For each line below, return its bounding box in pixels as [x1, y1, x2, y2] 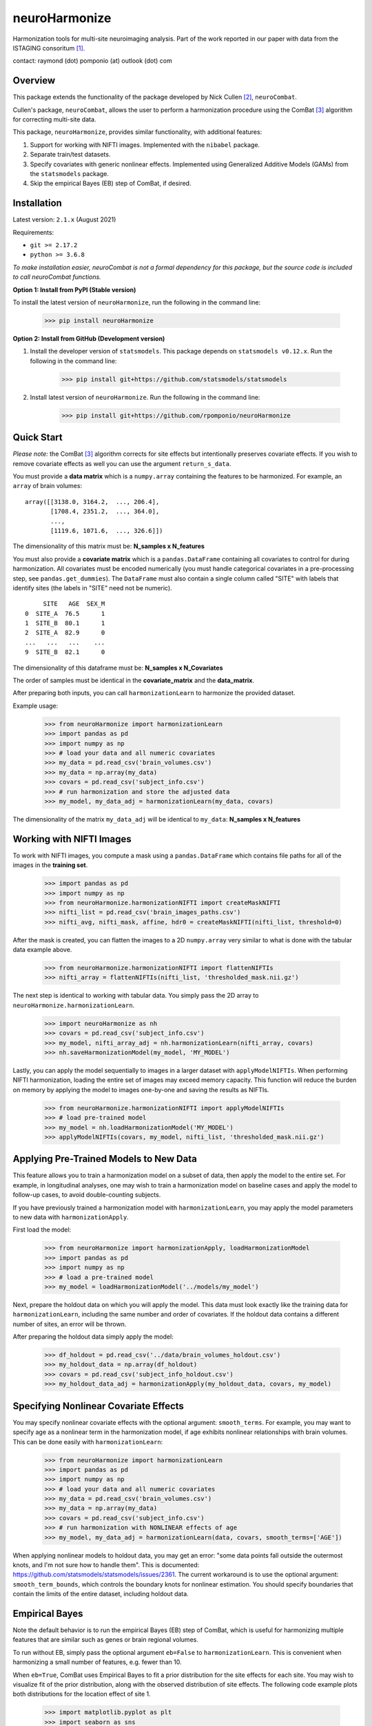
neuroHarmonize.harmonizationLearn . [12, 1001, 135, 1009]
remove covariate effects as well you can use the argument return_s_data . [12, 459, 231, 467]
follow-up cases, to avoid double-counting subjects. [12, 1191, 161, 1199]
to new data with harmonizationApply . [12, 1213, 129, 1221]
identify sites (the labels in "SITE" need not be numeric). [12, 583, 172, 592]
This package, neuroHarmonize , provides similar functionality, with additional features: [12, 128, 262, 136]
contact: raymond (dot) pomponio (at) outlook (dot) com [12, 57, 172, 65]
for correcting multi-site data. [12, 115, 96, 124]
